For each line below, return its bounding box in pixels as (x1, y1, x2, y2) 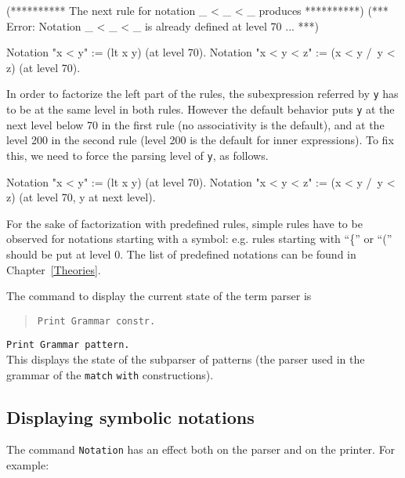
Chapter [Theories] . (6, 261, 101, 277)
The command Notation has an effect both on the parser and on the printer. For (6, 441, 396, 458)
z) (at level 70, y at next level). (6, 189, 156, 205)
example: (6, 457, 49, 473)
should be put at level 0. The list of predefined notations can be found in (6, 245, 356, 262)
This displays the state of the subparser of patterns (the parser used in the (6, 351, 365, 367)
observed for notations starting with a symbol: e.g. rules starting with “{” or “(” (6, 230, 392, 247)
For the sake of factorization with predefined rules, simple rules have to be (6, 215, 363, 231)
